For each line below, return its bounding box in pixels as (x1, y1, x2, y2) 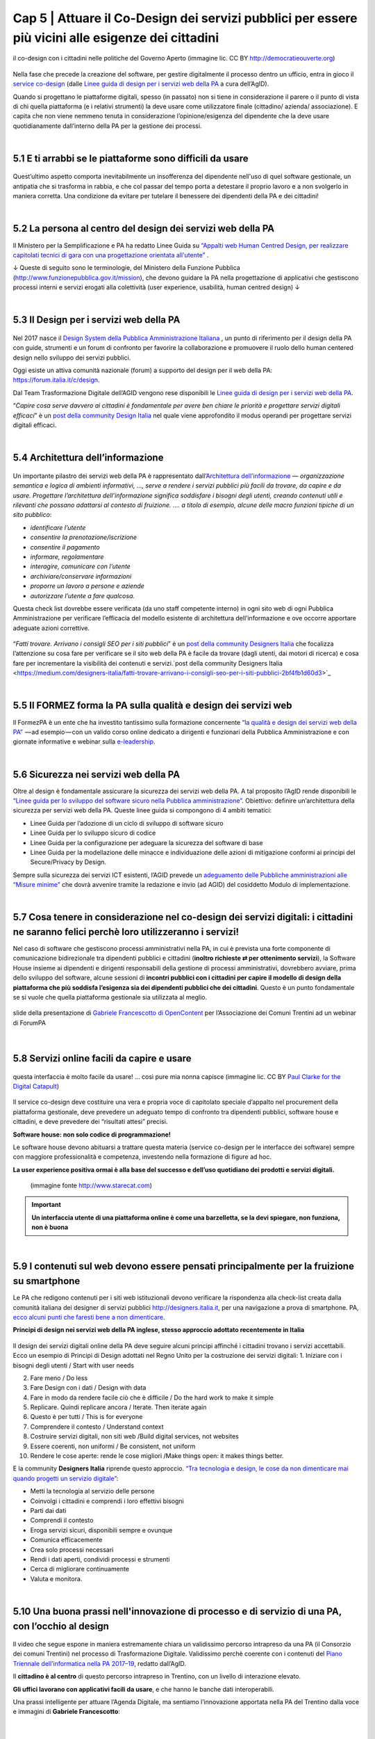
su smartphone (12, 1275, 81, 1287)
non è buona (31, 1223, 69, 1231)
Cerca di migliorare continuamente (30, 1565, 130, 1573)
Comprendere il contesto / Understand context (30, 1423, 164, 1431)
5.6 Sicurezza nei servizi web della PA (12, 769, 181, 780)
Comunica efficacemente (30, 1536, 103, 1544)
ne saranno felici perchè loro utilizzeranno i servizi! (12, 926, 240, 938)
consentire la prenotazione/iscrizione (30, 533, 137, 542)
